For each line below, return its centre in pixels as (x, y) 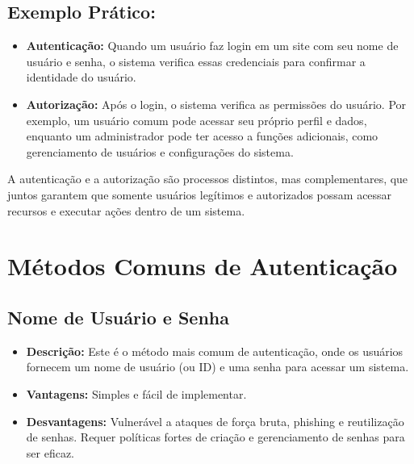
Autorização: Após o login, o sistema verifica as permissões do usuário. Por (216, 104)
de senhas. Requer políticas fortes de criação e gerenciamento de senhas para (215, 437)
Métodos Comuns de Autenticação (203, 266)
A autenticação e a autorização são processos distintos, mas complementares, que (208, 179)
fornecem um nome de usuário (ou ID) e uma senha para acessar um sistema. (217, 367)
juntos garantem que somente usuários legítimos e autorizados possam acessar (200, 194)
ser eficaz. (50, 452)
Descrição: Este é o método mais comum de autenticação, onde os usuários (215, 351)
